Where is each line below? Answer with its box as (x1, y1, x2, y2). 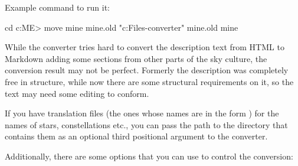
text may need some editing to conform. (5, 87, 149, 99)
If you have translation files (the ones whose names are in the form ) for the (5, 107, 279, 119)
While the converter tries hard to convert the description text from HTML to (5, 41, 284, 53)
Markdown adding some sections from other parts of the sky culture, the (5, 52, 267, 64)
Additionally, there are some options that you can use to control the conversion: (5, 149, 293, 162)
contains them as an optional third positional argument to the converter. (5, 130, 268, 142)
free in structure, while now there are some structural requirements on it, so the (5, 75, 294, 87)
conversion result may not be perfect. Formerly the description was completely (5, 64, 289, 76)
